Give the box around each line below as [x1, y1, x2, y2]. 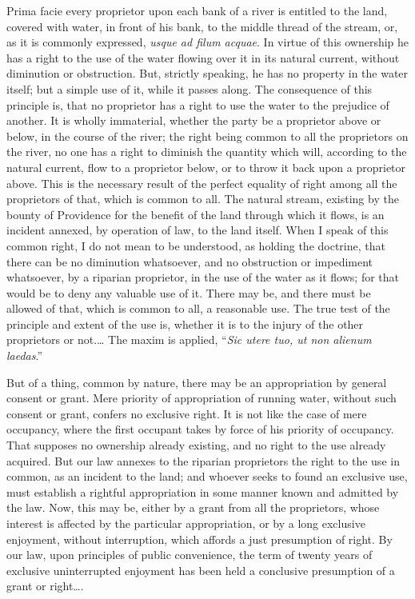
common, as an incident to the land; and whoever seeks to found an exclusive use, [6, 468, 408, 485]
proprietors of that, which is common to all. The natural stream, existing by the [6, 190, 399, 207]
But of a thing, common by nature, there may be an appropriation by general [6, 373, 387, 390]
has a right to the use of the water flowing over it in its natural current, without [6, 49, 400, 66]
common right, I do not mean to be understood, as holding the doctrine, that [6, 237, 385, 254]
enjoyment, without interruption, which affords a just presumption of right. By [6, 530, 393, 547]
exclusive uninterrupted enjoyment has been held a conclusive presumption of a [6, 561, 395, 578]
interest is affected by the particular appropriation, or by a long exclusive [6, 515, 365, 531]
